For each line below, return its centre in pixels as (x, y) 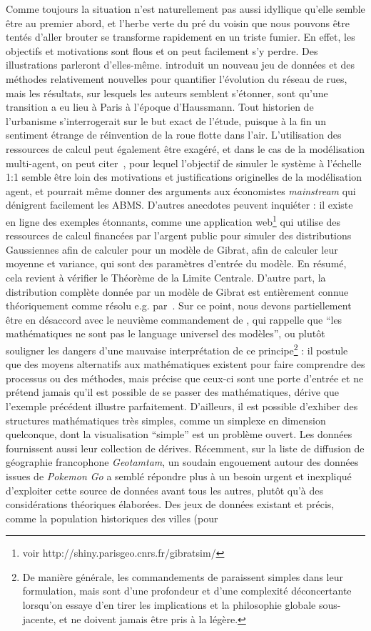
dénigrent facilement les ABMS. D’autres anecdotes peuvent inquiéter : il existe (179, 205)
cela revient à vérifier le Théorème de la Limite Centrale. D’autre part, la (166, 277)
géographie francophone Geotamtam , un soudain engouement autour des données (182, 462)
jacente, (39, 618)
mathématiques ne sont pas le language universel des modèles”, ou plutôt (166, 333)
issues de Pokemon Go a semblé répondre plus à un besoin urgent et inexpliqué (179, 476)
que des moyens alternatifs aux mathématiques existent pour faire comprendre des (185, 364)
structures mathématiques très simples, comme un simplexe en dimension (166, 420)
